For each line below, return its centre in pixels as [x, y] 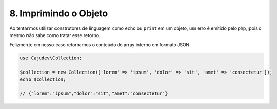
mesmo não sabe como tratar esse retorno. [55, 35]
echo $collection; [43, 79]
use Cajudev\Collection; [51, 58]
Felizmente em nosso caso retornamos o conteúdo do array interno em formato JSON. [100, 45]
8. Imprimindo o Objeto [59, 13]
